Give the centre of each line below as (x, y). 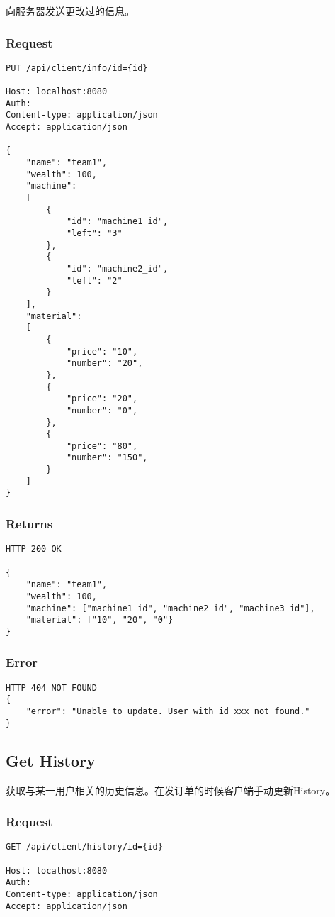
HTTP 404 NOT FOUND (51, 688)
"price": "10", (102, 351)
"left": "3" (94, 233)
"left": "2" (94, 280)
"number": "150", (107, 458)
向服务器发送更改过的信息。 (70, 11)
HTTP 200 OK (34, 549)
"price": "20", (102, 399)
